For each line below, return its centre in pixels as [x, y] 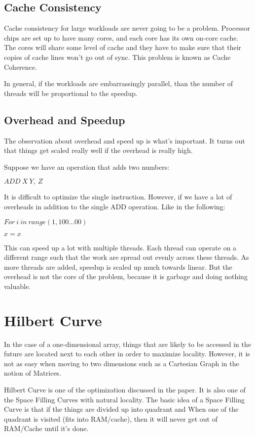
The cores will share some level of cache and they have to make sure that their [123, 47]
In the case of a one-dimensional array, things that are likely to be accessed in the [127, 344]
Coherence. [20, 67]
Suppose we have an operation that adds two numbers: [87, 167]
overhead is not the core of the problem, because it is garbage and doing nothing [126, 276]
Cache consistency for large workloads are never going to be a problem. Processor [127, 28]
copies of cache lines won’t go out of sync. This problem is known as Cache [117, 57]
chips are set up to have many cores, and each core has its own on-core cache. [121, 37]
